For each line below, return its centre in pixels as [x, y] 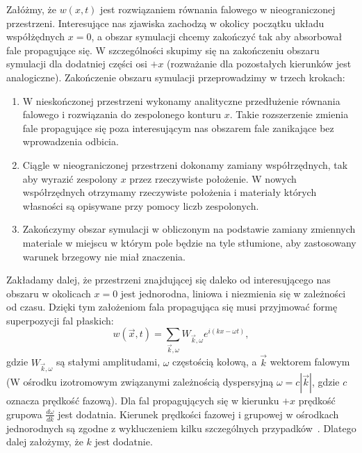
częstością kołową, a [215, 362]
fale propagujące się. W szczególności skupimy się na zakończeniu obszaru [163, 50]
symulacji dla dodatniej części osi [77, 64]
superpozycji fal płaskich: [60, 320]
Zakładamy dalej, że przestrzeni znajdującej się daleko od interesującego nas [168, 280]
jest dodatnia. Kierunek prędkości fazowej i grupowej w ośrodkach [198, 414]
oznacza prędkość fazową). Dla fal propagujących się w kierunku [143, 401]
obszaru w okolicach [49, 293]
